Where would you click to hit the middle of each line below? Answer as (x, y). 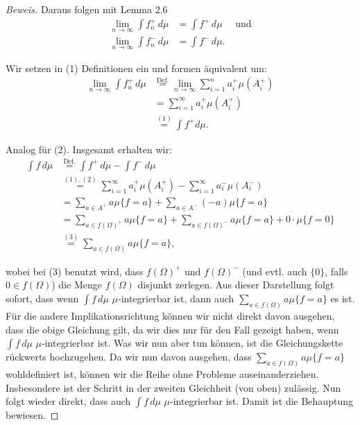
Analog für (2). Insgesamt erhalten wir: (89, 149)
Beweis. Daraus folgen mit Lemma (79, 9)
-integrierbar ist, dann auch (176, 298)
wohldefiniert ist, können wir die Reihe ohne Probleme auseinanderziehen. (162, 373)
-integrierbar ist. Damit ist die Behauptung (262, 401)
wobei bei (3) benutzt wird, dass (75, 271)
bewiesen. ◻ (32, 415)
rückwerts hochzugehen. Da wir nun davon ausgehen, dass (129, 357)
